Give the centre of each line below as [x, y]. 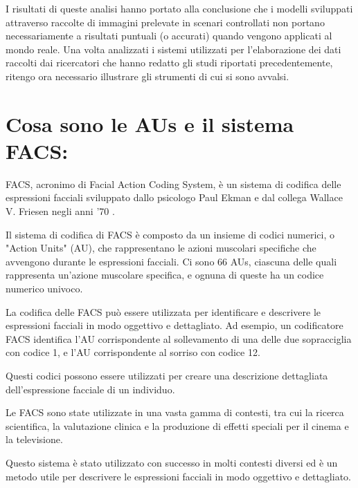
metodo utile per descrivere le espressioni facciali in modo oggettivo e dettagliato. [178, 476]
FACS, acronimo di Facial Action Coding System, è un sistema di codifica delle [173, 184]
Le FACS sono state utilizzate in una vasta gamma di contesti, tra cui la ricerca [175, 412]
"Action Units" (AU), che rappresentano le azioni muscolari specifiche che [161, 248]
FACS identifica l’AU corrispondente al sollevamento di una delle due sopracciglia [179, 338]
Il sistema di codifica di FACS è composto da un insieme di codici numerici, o [170, 234]
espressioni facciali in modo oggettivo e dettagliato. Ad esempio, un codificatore [174, 325]
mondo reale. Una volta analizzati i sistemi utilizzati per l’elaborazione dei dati [173, 49]
